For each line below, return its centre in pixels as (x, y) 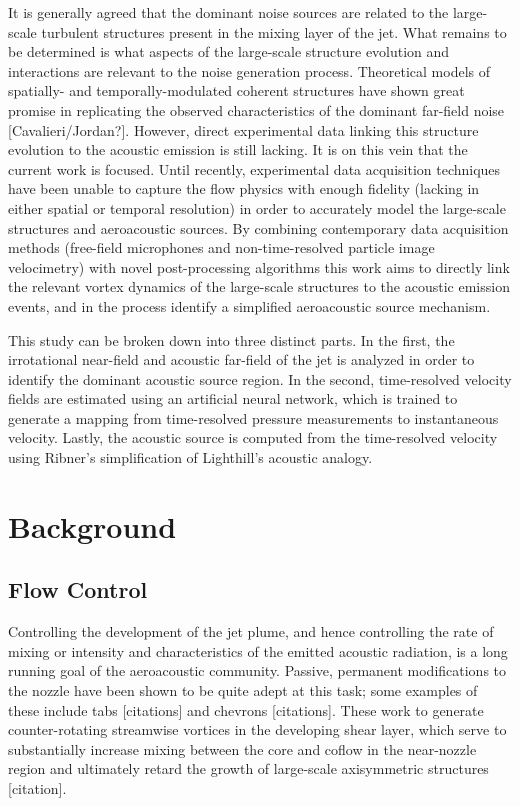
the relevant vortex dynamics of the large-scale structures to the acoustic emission (259, 286)
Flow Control (78, 589)
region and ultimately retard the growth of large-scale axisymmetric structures (248, 768)
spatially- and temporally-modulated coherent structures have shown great (236, 90)
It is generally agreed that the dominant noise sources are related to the (228, 12)
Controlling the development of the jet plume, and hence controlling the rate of (251, 631)
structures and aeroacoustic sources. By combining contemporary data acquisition (258, 227)
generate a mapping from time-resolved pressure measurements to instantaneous (253, 417)
